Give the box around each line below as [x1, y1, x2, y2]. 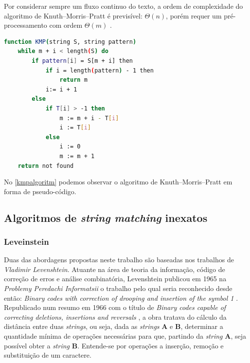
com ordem [49, 20, 83, 30]
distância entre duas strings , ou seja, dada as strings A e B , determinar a [4, 321, 223, 331]
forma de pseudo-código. [4, 186, 76, 196]
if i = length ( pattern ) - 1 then [45, 67, 154, 74]
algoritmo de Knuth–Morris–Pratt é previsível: [4, 10, 143, 20]
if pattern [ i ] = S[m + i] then [32, 57, 133, 64]
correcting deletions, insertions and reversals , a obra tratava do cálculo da [4, 311, 227, 322]
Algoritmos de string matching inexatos [4, 210, 208, 225]
